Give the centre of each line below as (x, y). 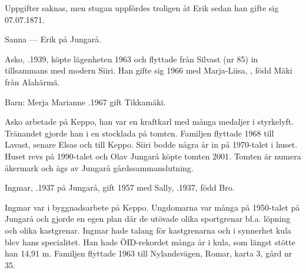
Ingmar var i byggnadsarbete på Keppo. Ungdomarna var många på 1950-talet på (152, 207)
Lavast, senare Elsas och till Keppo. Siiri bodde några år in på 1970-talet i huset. (151, 144)
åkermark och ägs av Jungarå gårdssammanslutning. (99, 167)
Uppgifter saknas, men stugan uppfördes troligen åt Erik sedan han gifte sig (142, 8)
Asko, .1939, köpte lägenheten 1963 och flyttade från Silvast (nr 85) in (132, 59)
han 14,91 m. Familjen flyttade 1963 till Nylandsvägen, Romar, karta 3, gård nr (149, 253)
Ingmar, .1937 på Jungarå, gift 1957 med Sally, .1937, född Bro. (120, 187)
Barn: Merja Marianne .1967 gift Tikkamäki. (85, 101)
